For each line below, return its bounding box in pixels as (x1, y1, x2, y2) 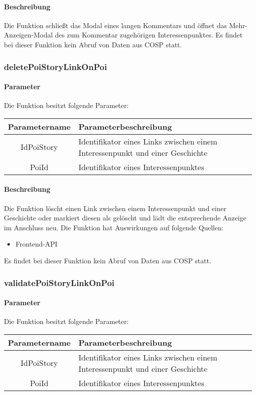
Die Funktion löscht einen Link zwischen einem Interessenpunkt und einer (4, 203, 226, 213)
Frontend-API (15, 239, 58, 249)
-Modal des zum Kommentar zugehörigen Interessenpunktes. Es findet (31, 30, 243, 40)
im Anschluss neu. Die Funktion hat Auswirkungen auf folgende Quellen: (4, 222, 224, 232)
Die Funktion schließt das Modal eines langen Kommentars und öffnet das (4, 20, 227, 30)
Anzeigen (4, 30, 32, 40)
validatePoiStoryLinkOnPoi (4, 276, 115, 288)
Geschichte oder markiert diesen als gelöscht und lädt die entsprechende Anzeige (4, 213, 247, 223)
